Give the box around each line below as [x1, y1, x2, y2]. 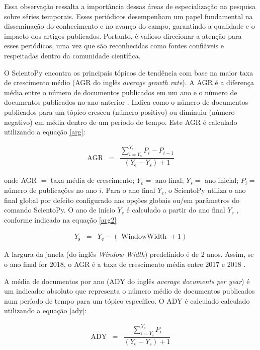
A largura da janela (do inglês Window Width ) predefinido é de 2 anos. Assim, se [4, 249, 254, 259]
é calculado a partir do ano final [126, 204, 225, 215]
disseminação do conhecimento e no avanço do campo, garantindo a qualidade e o [4, 21, 255, 31]
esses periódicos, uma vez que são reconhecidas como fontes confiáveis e [4, 40, 224, 51]
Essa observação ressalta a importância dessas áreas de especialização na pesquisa [4, 1, 256, 11]
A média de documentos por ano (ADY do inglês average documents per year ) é [4, 275, 250, 286]
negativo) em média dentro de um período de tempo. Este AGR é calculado [4, 116, 237, 127]
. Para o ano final [101, 185, 155, 195]
